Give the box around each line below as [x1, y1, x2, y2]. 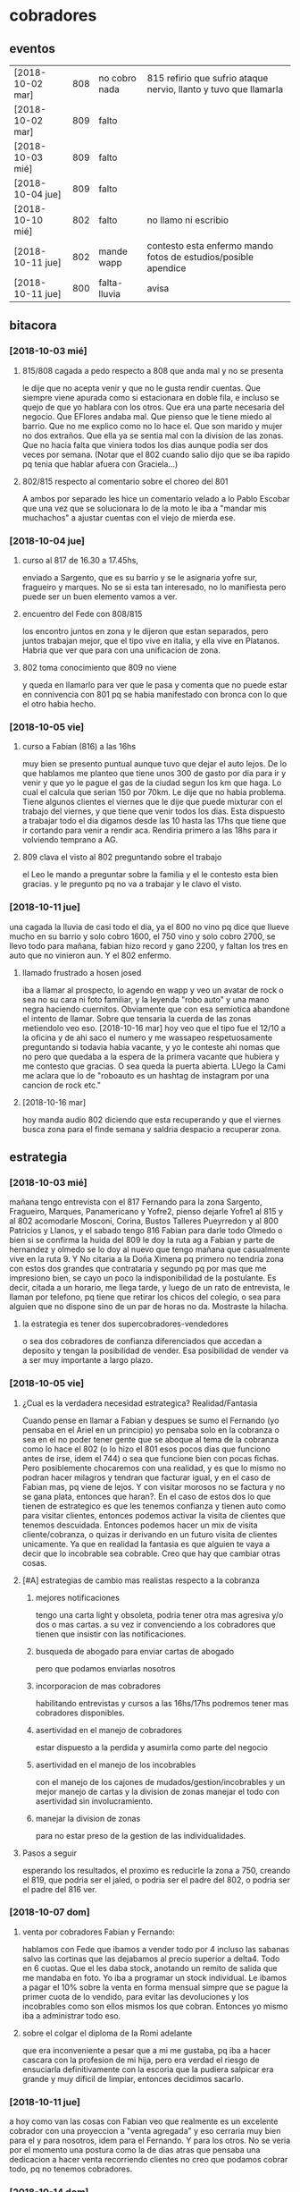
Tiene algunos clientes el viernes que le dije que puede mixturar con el [21, 797, 283, 808]
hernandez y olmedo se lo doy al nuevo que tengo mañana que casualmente [9, 1244, 290, 1255]
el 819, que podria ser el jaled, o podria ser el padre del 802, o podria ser [21, 1875, 290, 1885]
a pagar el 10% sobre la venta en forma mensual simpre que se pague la [21, 1982, 288, 1993]
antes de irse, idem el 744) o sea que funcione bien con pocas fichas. [21, 1452, 279, 1463]
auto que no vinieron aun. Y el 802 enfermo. [9, 950, 172, 961]
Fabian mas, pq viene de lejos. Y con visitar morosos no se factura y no [21, 1481, 286, 1492]
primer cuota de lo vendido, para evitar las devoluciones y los [21, 1991, 249, 2002]
